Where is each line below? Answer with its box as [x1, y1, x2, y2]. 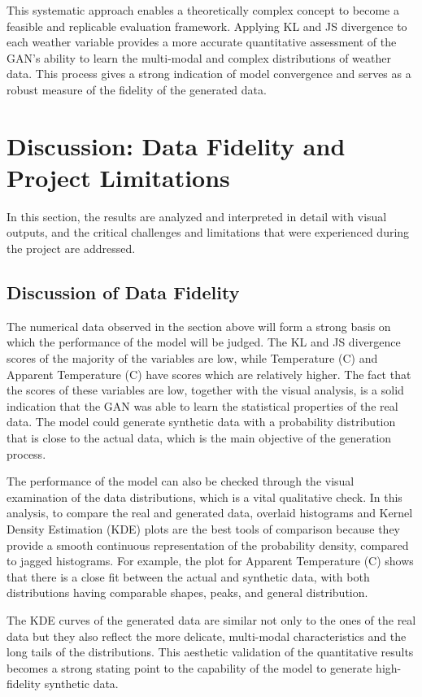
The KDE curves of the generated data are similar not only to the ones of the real [7, 611, 416, 628]
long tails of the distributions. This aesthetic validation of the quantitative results [7, 643, 414, 660]
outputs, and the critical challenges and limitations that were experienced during [7, 224, 410, 241]
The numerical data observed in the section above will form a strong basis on [7, 317, 391, 334]
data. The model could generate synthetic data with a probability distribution [7, 413, 396, 430]
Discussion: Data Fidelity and [7, 129, 346, 162]
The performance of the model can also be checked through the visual [7, 473, 355, 490]
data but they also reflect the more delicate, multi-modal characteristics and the [7, 627, 407, 644]
